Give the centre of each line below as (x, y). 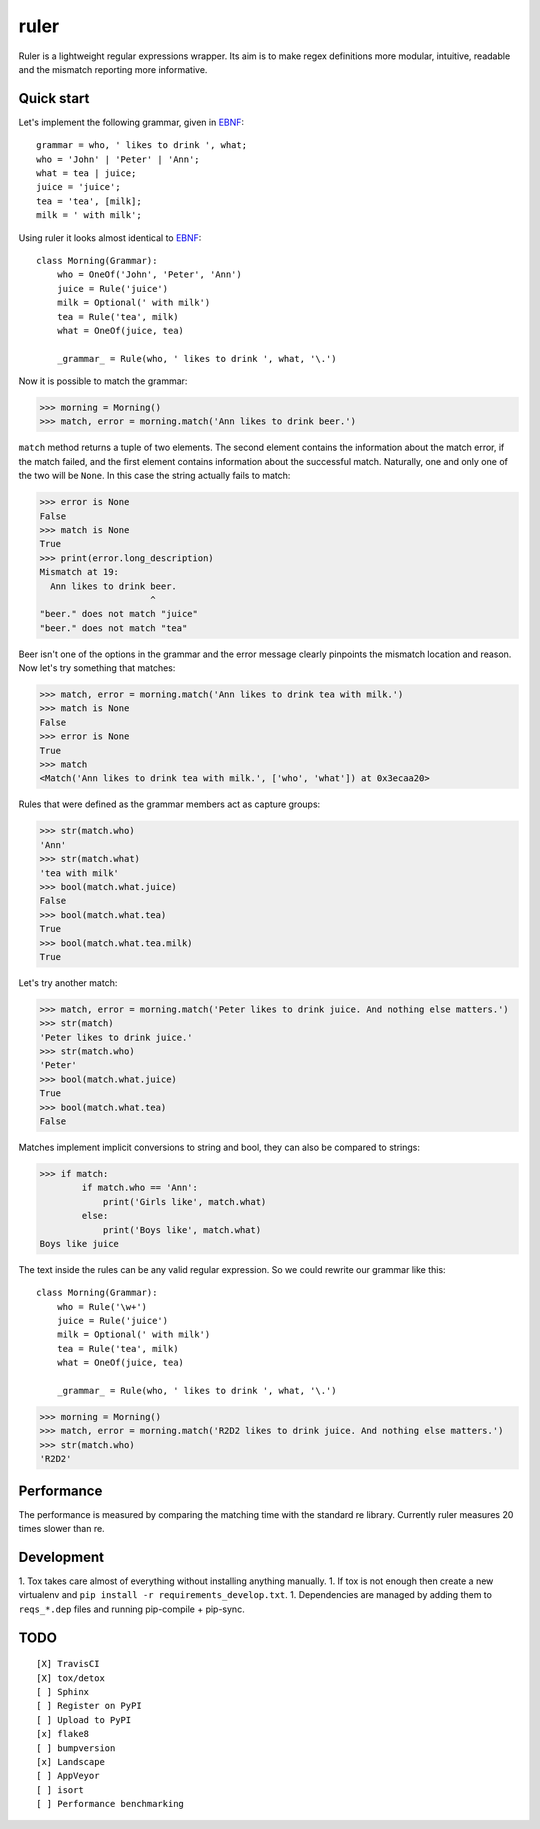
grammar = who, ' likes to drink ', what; (142, 145)
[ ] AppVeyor (68, 1776)
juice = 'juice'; (78, 187)
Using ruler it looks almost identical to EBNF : (110, 237)
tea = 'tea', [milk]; (89, 201)
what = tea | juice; (86, 173)
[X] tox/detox (70, 1678)
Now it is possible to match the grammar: (103, 381)
